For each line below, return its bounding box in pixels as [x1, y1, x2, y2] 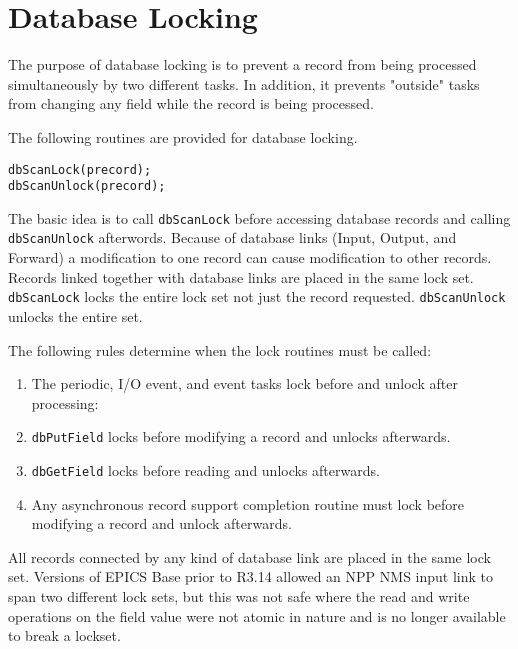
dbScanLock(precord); [8, 162, 152, 177]
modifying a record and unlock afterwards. [31, 513, 292, 534]
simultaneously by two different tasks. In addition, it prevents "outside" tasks [8, 73, 480, 94]
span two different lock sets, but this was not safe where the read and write [8, 586, 470, 607]
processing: [31, 392, 99, 413]
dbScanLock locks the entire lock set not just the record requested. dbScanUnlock [8, 286, 506, 307]
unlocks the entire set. [8, 305, 143, 326]
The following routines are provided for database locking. [8, 126, 358, 147]
